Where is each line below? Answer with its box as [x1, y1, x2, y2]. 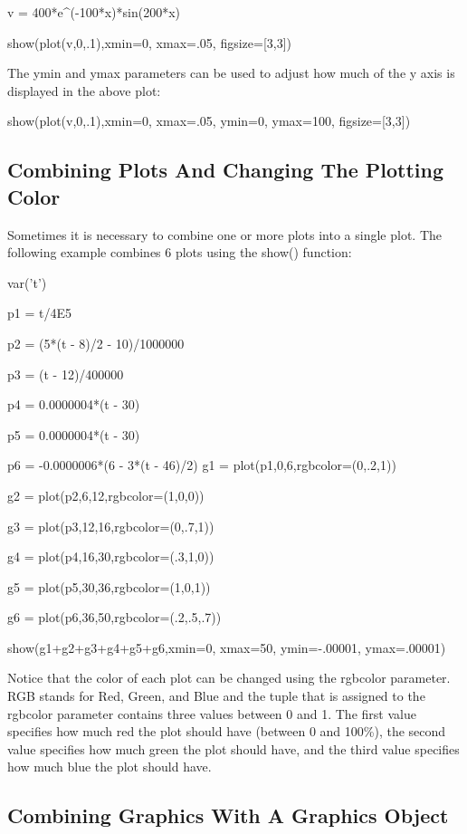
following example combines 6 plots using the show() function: [7, 243, 352, 262]
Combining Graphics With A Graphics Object [7, 801, 449, 829]
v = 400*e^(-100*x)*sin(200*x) [7, 3, 181, 21]
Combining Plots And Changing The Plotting [7, 156, 444, 184]
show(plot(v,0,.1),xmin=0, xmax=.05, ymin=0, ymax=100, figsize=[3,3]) [7, 111, 411, 130]
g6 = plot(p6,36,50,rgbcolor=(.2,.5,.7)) [7, 608, 222, 627]
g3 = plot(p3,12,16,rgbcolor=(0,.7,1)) [7, 516, 214, 535]
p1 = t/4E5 [7, 303, 71, 322]
